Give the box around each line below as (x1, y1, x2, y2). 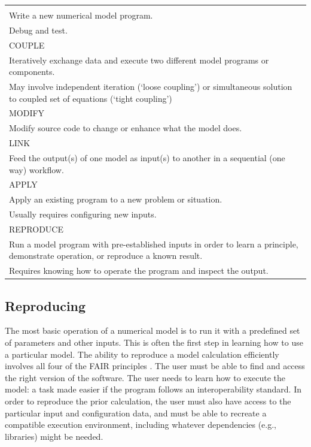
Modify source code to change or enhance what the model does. (9, 122, 242, 134)
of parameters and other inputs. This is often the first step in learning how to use (5, 336, 303, 349)
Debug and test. (9, 23, 68, 36)
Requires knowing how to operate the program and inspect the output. (9, 264, 269, 277)
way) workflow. (9, 163, 64, 176)
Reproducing (5, 296, 86, 315)
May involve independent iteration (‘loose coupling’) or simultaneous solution (9, 80, 292, 92)
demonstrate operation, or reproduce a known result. (9, 249, 203, 262)
